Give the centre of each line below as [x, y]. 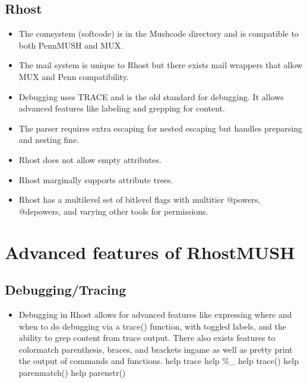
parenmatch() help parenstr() [72, 372]
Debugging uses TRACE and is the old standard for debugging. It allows [151, 96]
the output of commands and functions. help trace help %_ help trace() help [159, 361]
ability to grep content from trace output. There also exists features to [147, 338]
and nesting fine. [49, 140]
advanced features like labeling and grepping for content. [122, 108]
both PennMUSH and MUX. [71, 45]
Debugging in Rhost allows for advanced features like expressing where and [155, 314]
